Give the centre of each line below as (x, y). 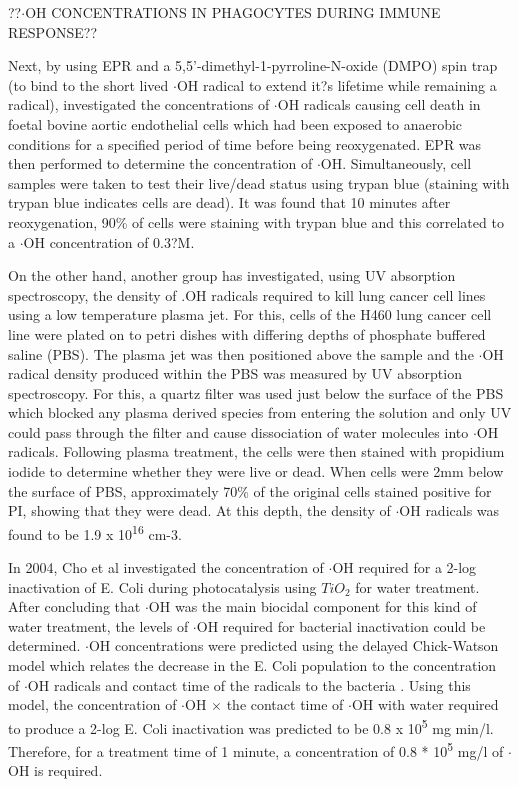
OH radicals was (449, 510)
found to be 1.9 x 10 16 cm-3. (95, 532)
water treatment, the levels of (98, 625)
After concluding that (74, 606)
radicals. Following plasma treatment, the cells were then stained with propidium (256, 451)
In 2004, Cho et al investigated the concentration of (166, 567)
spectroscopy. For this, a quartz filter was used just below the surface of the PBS (256, 392)
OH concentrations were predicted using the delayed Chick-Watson (293, 645)
